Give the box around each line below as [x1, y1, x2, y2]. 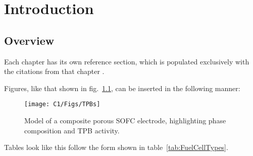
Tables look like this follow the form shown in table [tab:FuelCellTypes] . [4, 142, 228, 152]
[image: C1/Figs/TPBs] [24, 101, 100, 108]
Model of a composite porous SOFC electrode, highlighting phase [24, 115, 226, 126]
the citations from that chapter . [4, 66, 105, 76]
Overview [4, 32, 55, 48]
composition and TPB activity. [24, 125, 120, 135]
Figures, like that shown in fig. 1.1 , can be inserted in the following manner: [4, 83, 240, 93]
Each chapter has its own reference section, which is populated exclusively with [4, 56, 249, 66]
